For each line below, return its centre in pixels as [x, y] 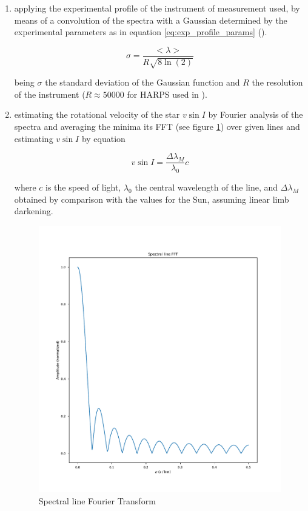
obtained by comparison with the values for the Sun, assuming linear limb [152, 199]
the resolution [277, 82]
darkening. [34, 211]
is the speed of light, [83, 187]
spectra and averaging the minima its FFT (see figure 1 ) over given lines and [157, 127]
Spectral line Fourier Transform [97, 500]
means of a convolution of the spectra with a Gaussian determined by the [151, 20]
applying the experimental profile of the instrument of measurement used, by [157, 8]
